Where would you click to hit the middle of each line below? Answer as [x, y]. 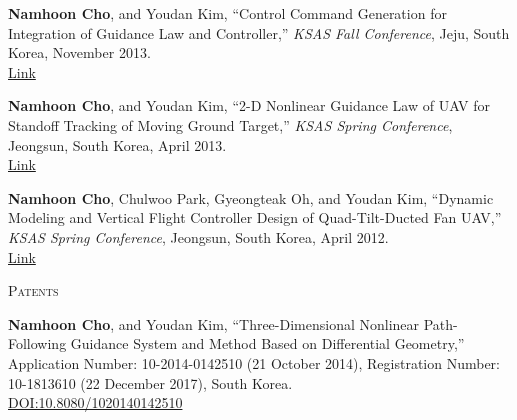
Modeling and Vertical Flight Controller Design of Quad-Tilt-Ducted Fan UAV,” [255, 217]
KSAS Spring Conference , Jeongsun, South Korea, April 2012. [198, 236]
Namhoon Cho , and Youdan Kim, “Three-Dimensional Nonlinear [214, 323]
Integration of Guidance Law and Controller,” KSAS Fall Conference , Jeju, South [259, 32]
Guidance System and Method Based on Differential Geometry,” [267, 343]
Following [37, 343]
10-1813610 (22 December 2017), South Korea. [150, 382]
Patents [33, 290]
